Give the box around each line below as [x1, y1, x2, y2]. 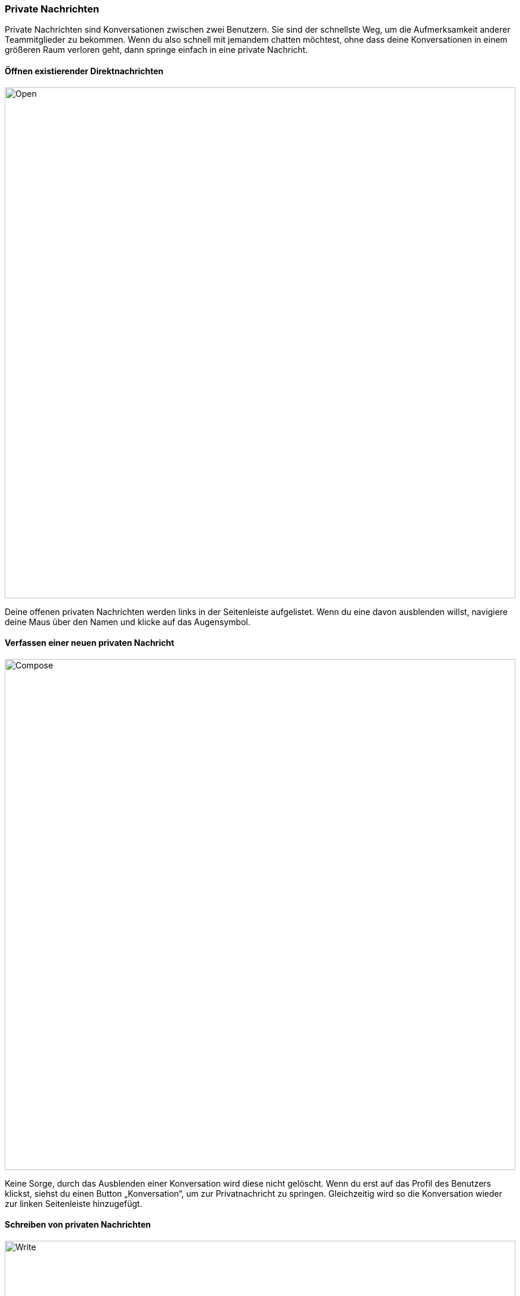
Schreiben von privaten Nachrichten [5, 1219, 151, 1230]
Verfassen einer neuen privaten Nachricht [5, 638, 175, 648]
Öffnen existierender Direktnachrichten [5, 65, 164, 76]
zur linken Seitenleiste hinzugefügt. [5, 1198, 142, 1209]
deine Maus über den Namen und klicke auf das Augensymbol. [5, 616, 251, 627]
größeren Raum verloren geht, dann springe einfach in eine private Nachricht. [5, 45, 308, 55]
